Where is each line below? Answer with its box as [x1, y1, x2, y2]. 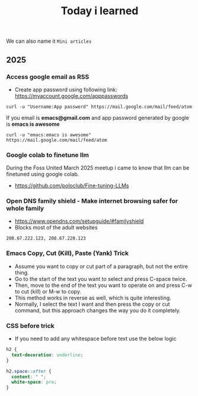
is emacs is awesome [6, 120, 60, 127]
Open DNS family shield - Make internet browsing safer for [6, 197, 178, 205]
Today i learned [60, 4, 139, 18]
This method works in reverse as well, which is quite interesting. [14, 294, 172, 301]
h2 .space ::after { [6, 368, 52, 374]
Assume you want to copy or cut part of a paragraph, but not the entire [14, 263, 189, 270]
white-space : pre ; [11, 379, 58, 385]
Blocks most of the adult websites [14, 224, 98, 231]
